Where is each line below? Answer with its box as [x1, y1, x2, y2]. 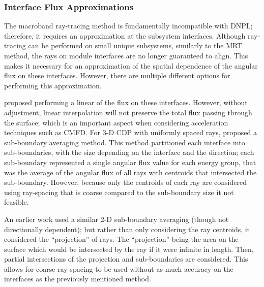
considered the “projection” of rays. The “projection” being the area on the [4, 234, 239, 244]
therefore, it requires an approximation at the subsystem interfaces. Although [4, 30, 246, 41]
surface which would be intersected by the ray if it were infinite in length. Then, [4, 243, 254, 254]
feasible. [4, 197, 29, 207]
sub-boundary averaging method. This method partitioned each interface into [4, 137, 245, 147]
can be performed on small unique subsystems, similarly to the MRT [28, 40, 243, 51]
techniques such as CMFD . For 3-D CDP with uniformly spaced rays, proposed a [4, 127, 257, 138]
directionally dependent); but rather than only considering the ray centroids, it [4, 224, 250, 234]
